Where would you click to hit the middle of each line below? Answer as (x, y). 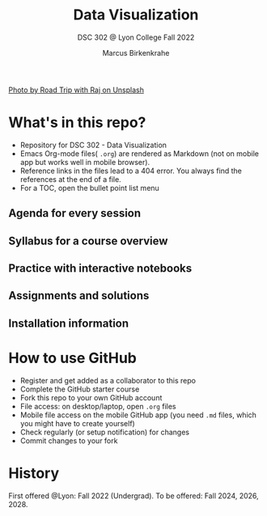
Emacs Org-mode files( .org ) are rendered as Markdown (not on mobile (139, 153)
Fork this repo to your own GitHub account (91, 397)
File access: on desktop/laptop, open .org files (98, 406)
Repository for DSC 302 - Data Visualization (93, 145)
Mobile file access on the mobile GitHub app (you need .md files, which (138, 415)
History (34, 473)
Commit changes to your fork (69, 440)
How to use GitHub (73, 358)
